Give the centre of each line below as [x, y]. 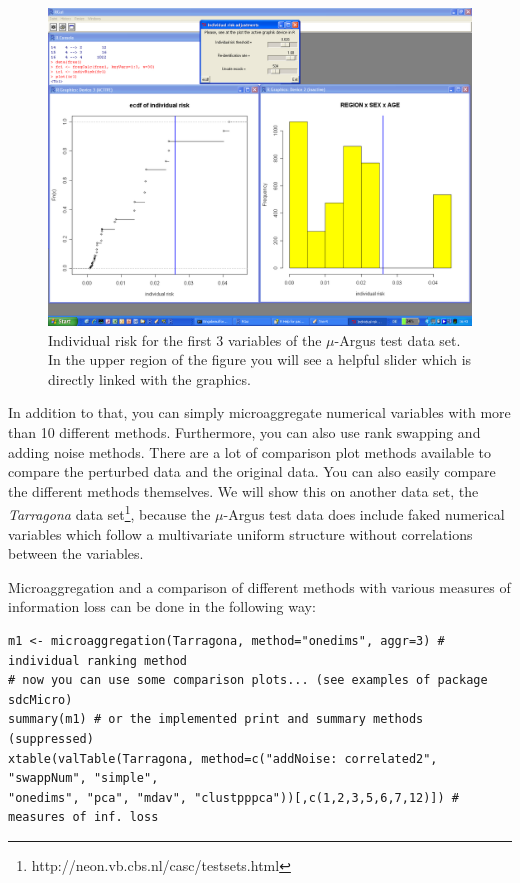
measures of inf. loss [83, 817]
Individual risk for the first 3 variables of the [185, 339]
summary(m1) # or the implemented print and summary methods [216, 719]
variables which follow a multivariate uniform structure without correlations [240, 533]
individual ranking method [97, 660]
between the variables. [76, 553]
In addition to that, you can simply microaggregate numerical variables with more [259, 412]
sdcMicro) [40, 699]
